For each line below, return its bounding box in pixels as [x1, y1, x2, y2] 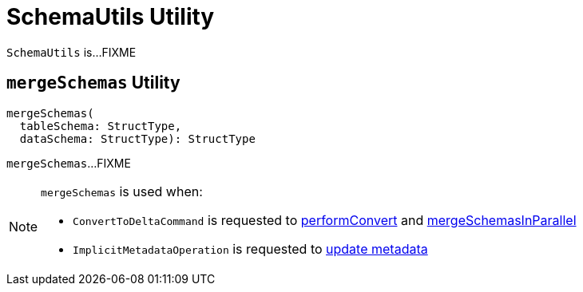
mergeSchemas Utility [6, 73, 180, 93]
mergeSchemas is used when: [41, 183, 203, 199]
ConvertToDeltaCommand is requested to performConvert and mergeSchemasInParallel [73, 211, 577, 228]
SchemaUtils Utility [6, 3, 215, 30]
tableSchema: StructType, [19, 119, 182, 132]
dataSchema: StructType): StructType [19, 132, 256, 145]
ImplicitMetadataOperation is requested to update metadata [73, 240, 428, 257]
